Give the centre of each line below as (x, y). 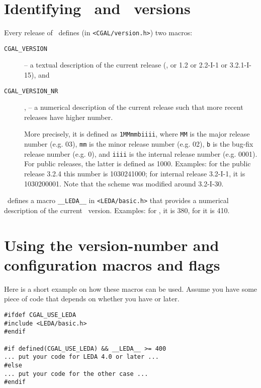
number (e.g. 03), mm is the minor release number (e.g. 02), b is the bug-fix (139, 144)
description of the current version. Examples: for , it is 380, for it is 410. (117, 210)
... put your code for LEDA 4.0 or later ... (81, 357)
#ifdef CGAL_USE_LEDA (40, 315)
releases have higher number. (69, 117)
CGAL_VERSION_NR (31, 91)
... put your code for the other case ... (76, 374)
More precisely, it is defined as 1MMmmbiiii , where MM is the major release (137, 134)
